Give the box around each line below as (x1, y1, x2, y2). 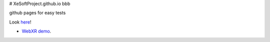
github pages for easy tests (9, 10, 66, 16)
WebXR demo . (21, 28, 51, 34)
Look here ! (9, 19, 31, 25)
